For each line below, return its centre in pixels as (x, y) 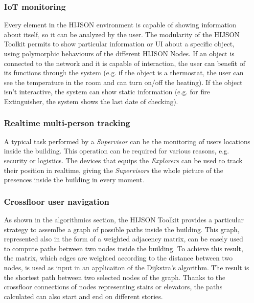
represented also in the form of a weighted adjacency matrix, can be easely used (124, 239)
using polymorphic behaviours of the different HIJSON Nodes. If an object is (119, 53)
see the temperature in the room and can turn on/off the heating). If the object (123, 82)
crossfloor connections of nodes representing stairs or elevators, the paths (113, 287)
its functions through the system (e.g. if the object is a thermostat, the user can (124, 73)
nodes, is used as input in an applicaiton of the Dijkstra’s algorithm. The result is (127, 267)
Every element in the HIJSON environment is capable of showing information (120, 25)
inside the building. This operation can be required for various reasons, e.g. (116, 151)
